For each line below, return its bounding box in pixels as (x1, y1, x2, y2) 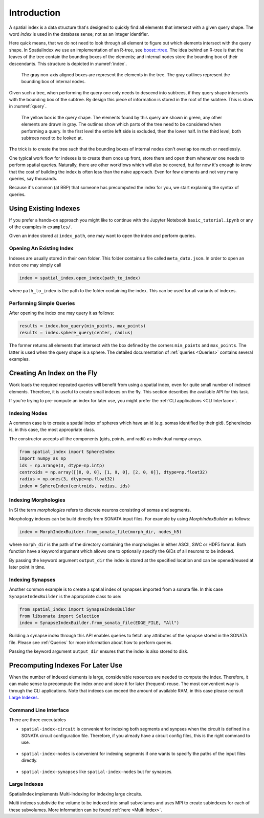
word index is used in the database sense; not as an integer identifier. (9, 31, 149, 37)
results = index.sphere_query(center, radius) (19, 330, 133, 336)
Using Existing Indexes (9, 204, 80, 213)
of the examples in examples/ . (9, 224, 72, 230)
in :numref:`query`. (9, 103, 47, 109)
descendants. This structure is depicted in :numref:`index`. (9, 61, 127, 66)
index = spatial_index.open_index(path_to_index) (19, 275, 141, 280)
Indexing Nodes (9, 409, 47, 416)
